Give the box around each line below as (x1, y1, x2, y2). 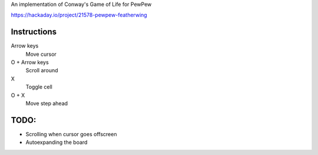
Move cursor (25, 50, 57, 58)
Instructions (11, 27, 57, 37)
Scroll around (25, 67, 58, 74)
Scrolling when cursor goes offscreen (25, 130, 117, 137)
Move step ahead (25, 100, 68, 107)
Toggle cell (25, 83, 52, 90)
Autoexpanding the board (25, 139, 88, 146)
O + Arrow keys (11, 59, 49, 66)
